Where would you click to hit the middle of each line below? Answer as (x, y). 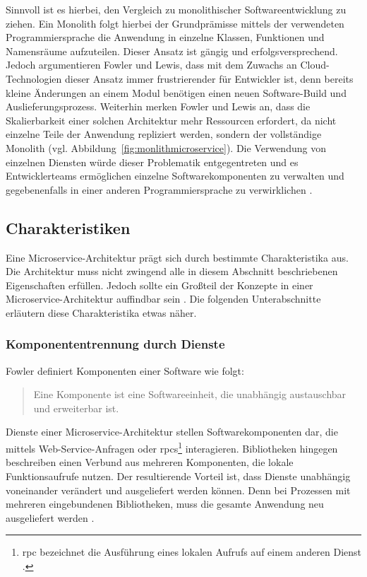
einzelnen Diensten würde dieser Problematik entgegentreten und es (152, 162)
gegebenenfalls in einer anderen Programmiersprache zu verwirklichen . (159, 189)
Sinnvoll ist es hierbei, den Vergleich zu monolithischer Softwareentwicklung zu (176, 9)
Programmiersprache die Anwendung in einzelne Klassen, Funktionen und (165, 37)
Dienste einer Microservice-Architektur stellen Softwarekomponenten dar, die (172, 432)
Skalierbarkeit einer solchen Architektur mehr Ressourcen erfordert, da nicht (171, 120)
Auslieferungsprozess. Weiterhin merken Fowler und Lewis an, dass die (158, 106)
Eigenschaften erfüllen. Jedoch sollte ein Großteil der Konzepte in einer (160, 285)
